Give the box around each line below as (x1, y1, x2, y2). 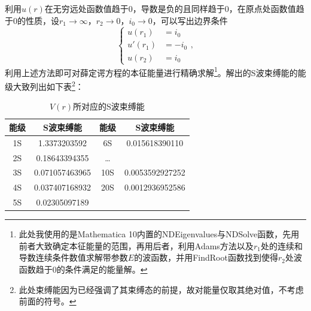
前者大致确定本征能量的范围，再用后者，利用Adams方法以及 (19, 239, 254, 252)
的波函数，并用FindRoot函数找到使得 (134, 251, 278, 264)
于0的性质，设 (5, 14, 59, 26)
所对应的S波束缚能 (72, 100, 145, 113)
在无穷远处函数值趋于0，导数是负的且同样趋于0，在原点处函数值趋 (44, 2, 304, 14)
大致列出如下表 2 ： (13, 78, 84, 92)
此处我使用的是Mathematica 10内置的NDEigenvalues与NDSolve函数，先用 (19, 228, 300, 240)
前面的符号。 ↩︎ (19, 295, 77, 307)
